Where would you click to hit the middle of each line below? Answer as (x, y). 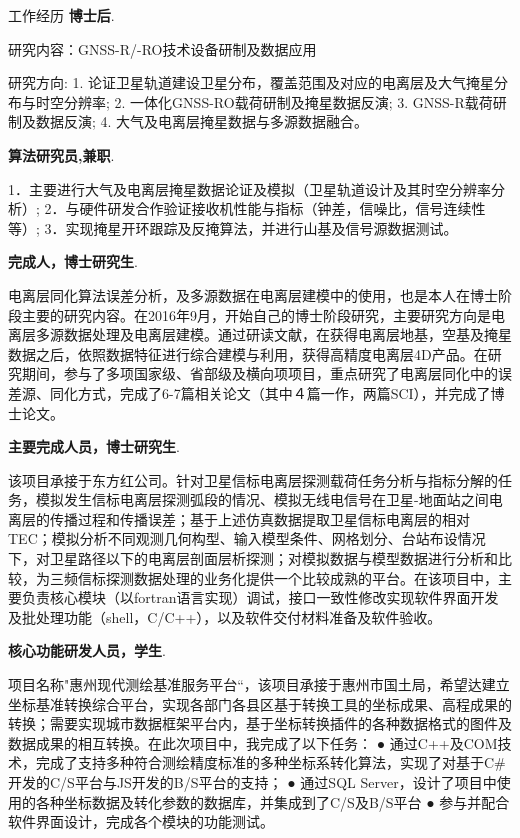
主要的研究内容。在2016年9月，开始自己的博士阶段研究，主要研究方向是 (256, 314)
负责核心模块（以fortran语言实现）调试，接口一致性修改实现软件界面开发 (260, 597)
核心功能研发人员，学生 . (87, 650)
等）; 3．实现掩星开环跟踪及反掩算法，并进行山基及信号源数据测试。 (233, 227)
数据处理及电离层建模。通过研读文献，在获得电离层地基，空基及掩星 (287, 334)
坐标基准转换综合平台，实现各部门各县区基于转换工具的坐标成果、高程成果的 (260, 703)
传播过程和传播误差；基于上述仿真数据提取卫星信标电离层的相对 (259, 518)
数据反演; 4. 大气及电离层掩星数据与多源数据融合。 (202, 121)
